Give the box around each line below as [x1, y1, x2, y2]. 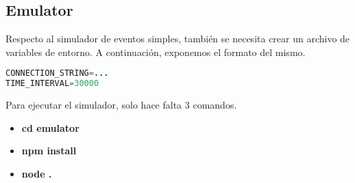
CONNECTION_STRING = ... [5, 68, 109, 79]
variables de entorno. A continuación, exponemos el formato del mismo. [5, 44, 306, 59]
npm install [21, 143, 77, 158]
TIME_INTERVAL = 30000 [5, 79, 99, 89]
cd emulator [21, 120, 79, 135]
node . [21, 166, 52, 180]
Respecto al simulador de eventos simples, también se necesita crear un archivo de [5, 31, 350, 46]
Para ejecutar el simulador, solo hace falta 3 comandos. [5, 98, 237, 112]
